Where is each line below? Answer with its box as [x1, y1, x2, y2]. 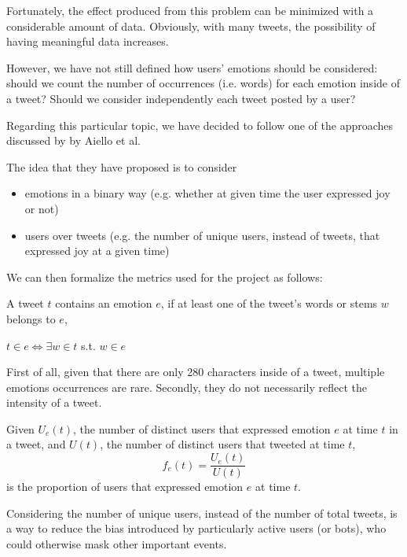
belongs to [6, 310, 56, 326]
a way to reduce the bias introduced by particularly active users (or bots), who [6, 520, 387, 537]
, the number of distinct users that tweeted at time [100, 436, 345, 452]
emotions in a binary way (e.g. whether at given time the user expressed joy [24, 185, 390, 201]
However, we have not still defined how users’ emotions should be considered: [6, 59, 378, 76]
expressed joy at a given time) [24, 242, 170, 259]
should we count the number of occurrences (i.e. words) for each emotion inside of [6, 75, 400, 91]
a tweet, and [6, 436, 66, 452]
